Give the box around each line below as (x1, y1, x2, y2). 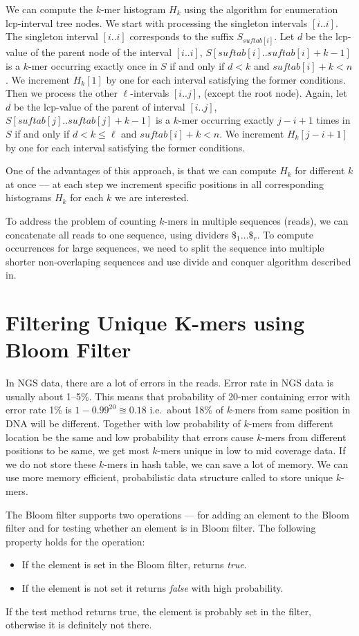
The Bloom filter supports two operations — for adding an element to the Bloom (6, 507, 349, 521)
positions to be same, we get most (6, 443, 149, 458)
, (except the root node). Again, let (198, 86, 347, 100)
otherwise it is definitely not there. (6, 617, 152, 632)
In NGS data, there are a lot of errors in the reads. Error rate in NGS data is (6, 375, 333, 390)
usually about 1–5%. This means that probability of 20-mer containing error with (6, 389, 351, 403)
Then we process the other (6, 86, 118, 100)
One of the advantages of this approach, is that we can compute (6, 163, 277, 178)
